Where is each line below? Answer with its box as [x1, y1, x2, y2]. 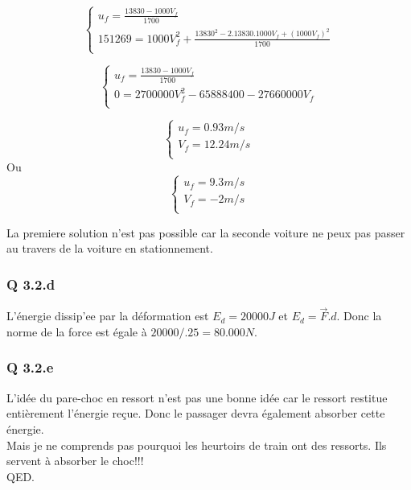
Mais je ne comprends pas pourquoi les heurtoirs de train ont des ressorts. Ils [6, 436, 387, 453]
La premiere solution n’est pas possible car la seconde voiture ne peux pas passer [6, 224, 405, 241]
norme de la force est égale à [6, 323, 147, 340]
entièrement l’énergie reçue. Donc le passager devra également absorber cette [6, 405, 385, 422]
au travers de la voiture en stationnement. [6, 240, 213, 257]
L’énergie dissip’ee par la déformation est [6, 307, 209, 324]
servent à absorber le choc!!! [6, 452, 144, 469]
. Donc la [336, 307, 382, 324]
